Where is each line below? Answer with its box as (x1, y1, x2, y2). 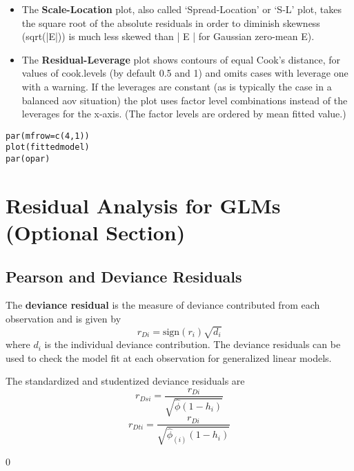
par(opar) (6, 154, 50, 164)
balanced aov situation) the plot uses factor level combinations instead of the (21, 93, 348, 107)
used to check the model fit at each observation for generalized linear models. (6, 350, 332, 365)
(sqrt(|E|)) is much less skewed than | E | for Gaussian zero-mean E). (21, 29, 315, 44)
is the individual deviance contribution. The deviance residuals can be (44, 337, 341, 352)
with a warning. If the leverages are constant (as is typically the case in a (21, 79, 332, 93)
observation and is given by (6, 311, 121, 326)
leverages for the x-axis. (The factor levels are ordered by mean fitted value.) (21, 106, 346, 121)
